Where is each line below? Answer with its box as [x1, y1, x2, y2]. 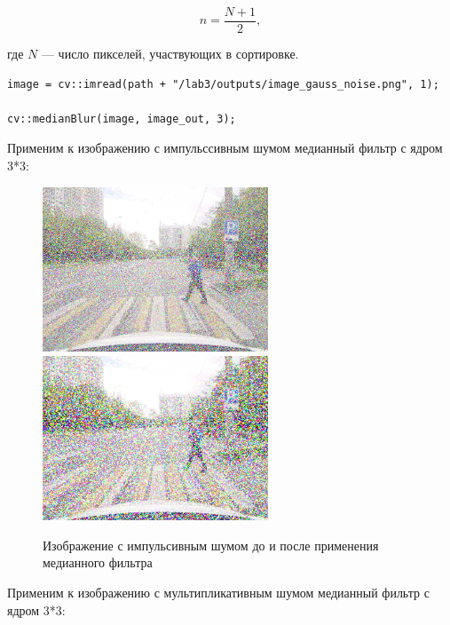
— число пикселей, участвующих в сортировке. [41, 44, 299, 63]
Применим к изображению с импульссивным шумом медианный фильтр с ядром [7, 138, 443, 157]
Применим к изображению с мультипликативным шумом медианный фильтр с [7, 582, 430, 601]
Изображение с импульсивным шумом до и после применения [43, 535, 379, 554]
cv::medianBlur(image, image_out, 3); [7, 112, 236, 125]
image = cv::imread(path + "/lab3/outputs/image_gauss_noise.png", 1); [7, 77, 439, 91]
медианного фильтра [43, 553, 153, 572]
